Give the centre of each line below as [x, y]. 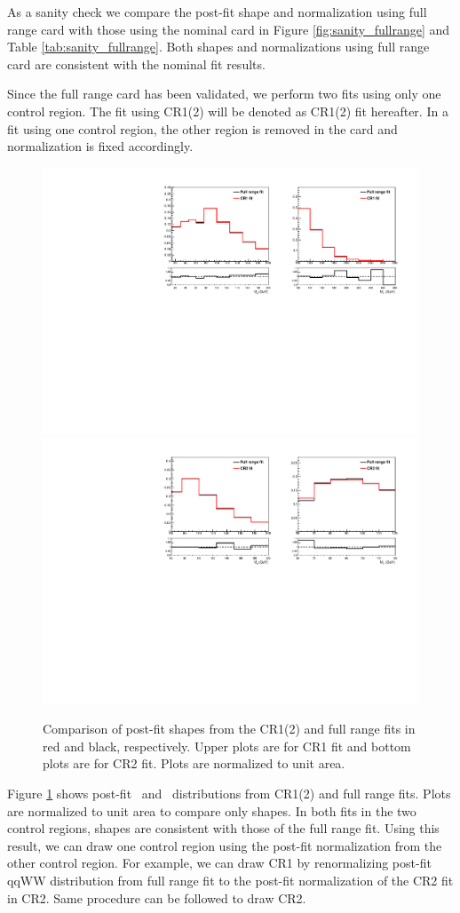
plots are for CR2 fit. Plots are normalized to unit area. [194, 763]
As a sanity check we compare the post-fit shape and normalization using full [217, 12]
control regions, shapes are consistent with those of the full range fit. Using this [223, 828]
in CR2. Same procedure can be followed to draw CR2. [157, 897]
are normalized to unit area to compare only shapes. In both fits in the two [212, 810]
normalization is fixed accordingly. [100, 146]
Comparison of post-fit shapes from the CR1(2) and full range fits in [229, 729]
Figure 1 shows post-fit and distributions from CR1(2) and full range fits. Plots [229, 794]
